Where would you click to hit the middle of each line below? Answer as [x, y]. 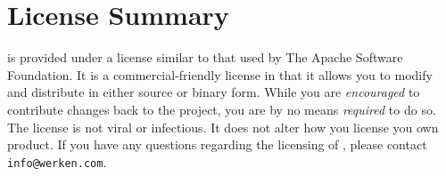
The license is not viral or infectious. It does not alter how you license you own [223, 127]
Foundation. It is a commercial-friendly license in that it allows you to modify [220, 74]
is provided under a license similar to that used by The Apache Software [205, 57]
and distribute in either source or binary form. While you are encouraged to [214, 92]
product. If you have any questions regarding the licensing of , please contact [217, 144]
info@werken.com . [57, 161]
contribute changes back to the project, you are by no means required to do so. [222, 109]
